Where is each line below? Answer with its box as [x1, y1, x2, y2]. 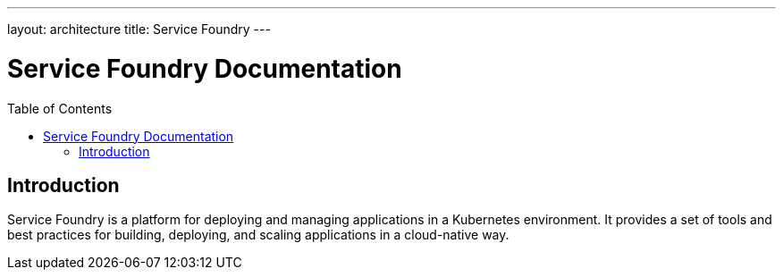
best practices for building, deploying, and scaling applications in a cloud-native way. [7, 227, 509, 243]
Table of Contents [7, 100, 113, 116]
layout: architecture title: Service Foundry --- [7, 21, 271, 37]
